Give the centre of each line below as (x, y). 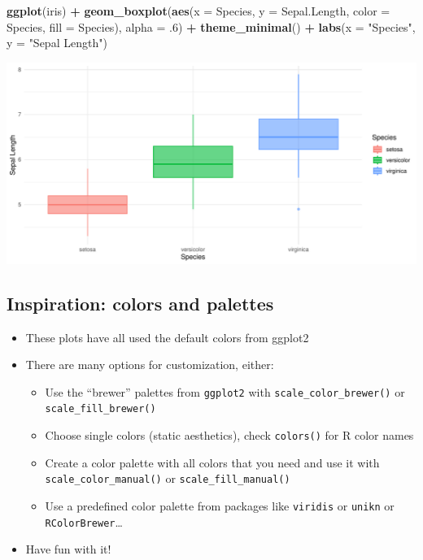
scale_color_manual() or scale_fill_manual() (168, 478)
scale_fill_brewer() (100, 409)
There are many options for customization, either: (150, 365)
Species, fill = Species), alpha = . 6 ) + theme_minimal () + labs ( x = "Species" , (211, 26)
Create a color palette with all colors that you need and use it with (212, 462)
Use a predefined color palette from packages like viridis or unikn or (220, 506)
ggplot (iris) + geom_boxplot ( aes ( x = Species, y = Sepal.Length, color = (198, 11)
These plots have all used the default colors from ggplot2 (167, 337)
